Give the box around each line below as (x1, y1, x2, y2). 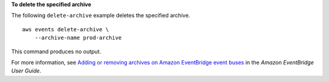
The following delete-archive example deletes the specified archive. (11, 12, 191, 19)
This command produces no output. (11, 48, 102, 55)
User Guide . (11, 67, 41, 75)
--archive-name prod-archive (34, 34, 122, 42)
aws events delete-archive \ (22, 26, 109, 33)
